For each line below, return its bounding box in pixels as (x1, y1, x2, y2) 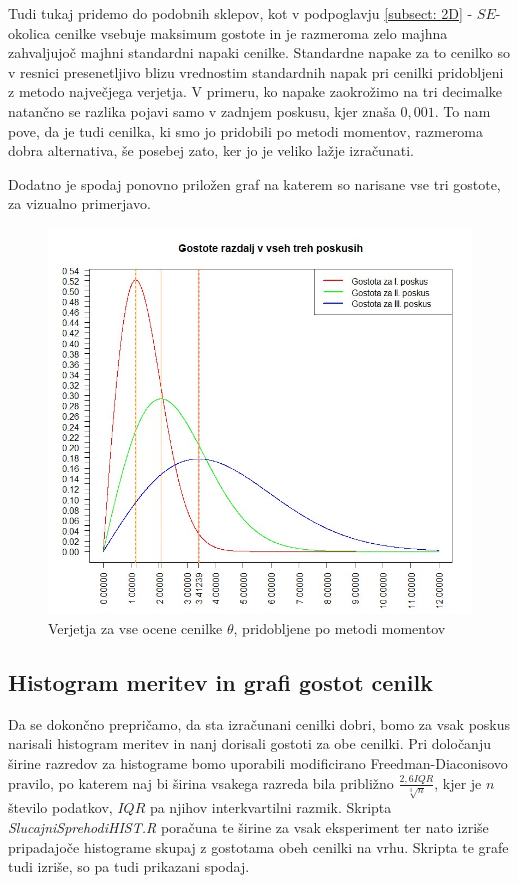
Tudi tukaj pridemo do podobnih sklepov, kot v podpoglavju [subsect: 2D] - (8, 3, 473, 23)
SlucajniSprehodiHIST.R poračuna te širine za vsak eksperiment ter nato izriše (8, 817, 489, 838)
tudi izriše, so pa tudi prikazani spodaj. (8, 856, 250, 877)
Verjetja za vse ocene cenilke (48, 617, 223, 638)
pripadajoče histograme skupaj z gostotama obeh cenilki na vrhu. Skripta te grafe (8, 836, 509, 857)
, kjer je (434, 772, 482, 793)
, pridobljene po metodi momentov (233, 617, 446, 638)
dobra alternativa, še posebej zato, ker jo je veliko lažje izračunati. (8, 140, 414, 161)
